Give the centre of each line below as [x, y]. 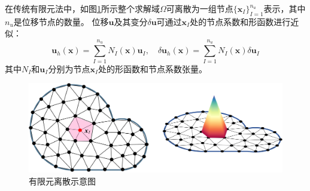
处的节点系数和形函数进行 [240, 21]
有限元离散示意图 [62, 181]
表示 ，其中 [285, 8]
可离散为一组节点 [200, 8]
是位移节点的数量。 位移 [61, 21]
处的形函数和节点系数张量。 [152, 68]
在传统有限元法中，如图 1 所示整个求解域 [82, 8]
